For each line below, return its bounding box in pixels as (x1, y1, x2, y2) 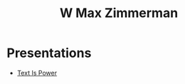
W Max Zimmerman (59, 5, 179, 21)
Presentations (6, 45, 92, 61)
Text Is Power (16, 68, 58, 77)
